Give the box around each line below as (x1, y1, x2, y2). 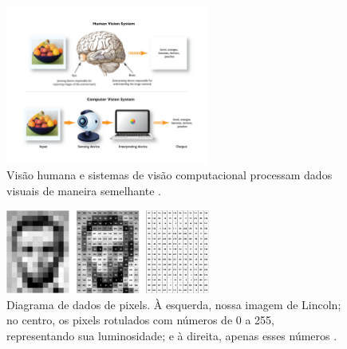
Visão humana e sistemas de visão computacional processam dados (6, 167, 333, 183)
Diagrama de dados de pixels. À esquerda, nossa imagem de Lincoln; (6, 296, 341, 312)
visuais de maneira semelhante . (6, 182, 161, 198)
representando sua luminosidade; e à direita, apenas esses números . (6, 327, 337, 344)
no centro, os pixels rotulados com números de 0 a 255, (6, 312, 274, 328)
